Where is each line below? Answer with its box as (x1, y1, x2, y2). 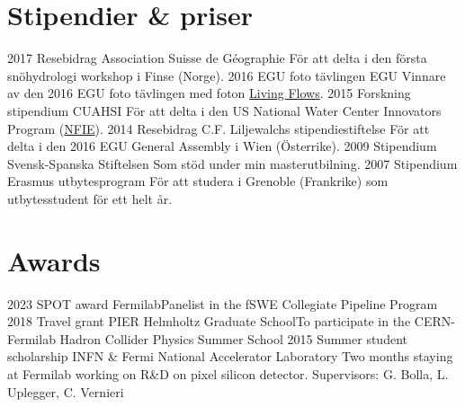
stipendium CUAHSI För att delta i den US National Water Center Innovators (7, 101, 442, 119)
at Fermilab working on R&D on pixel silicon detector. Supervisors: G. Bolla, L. (7, 364, 449, 383)
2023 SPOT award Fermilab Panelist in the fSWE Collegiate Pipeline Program (7, 294, 438, 313)
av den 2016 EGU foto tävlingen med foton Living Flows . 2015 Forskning (7, 84, 411, 102)
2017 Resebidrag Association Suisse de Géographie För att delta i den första (7, 49, 427, 67)
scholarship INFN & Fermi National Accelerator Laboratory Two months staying (7, 347, 453, 366)
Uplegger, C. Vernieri (7, 382, 124, 401)
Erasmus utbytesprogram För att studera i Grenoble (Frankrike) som (7, 172, 389, 190)
